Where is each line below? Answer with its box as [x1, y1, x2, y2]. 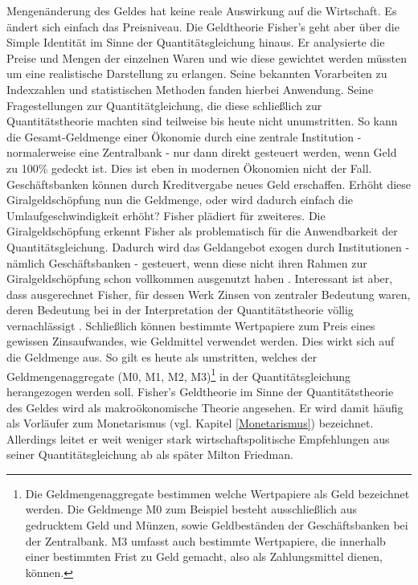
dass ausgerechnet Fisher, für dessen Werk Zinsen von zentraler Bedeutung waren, [6, 285, 411, 302]
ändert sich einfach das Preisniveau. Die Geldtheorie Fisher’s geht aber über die [6, 18, 400, 35]
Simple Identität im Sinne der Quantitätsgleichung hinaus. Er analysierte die [6, 34, 385, 51]
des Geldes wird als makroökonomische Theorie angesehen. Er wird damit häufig [6, 399, 404, 415]
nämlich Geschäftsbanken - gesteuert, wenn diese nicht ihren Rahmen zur [6, 254, 367, 271]
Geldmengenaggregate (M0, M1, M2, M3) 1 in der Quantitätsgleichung [6, 365, 351, 384]
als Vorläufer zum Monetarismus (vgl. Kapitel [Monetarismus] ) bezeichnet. [6, 415, 374, 432]
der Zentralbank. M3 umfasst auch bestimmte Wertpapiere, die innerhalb [25, 532, 386, 549]
